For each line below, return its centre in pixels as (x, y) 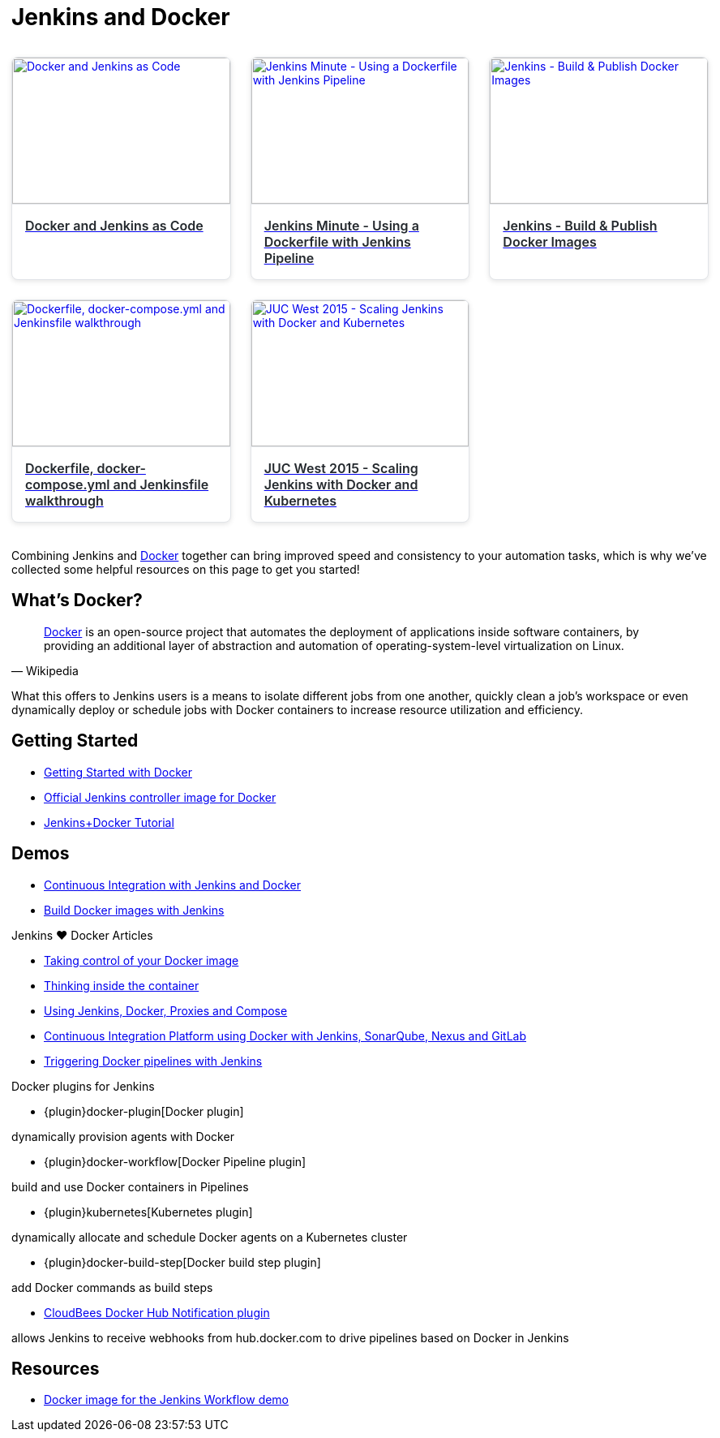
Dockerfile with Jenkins (337, 242)
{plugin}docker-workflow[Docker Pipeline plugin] (175, 1161)
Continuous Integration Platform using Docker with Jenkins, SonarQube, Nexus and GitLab (285, 1035)
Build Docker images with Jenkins (134, 910)
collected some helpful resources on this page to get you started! (186, 569)
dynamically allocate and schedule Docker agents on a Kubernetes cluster (210, 1237)
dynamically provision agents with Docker (123, 1136)
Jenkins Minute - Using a (341, 226)
